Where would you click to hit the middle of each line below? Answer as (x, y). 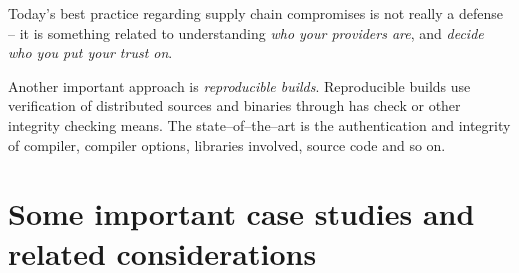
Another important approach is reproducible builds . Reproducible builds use (239, 85)
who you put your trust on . (90, 52)
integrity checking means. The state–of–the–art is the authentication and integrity (259, 124)
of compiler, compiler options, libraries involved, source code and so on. (227, 144)
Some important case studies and (241, 213)
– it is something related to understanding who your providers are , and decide (246, 32)
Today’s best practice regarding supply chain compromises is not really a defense (255, 13)
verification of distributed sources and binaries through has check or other (234, 105)
